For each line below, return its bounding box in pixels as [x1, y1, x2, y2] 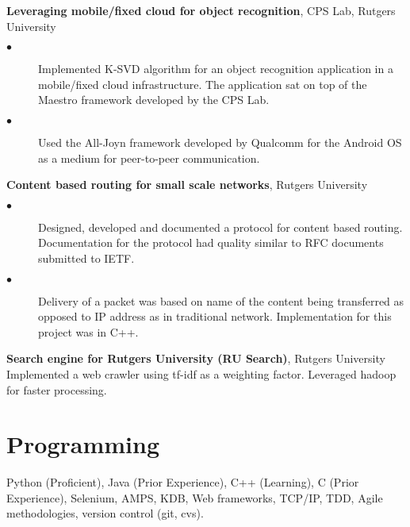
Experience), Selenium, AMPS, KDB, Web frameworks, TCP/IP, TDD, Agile [6, 489, 383, 506]
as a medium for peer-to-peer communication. [38, 149, 260, 166]
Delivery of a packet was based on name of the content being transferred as [38, 292, 404, 309]
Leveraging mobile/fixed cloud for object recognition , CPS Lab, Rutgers [6, 2, 396, 18]
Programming [6, 428, 159, 460]
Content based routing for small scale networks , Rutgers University [6, 176, 368, 193]
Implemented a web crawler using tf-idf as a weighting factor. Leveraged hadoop [6, 365, 397, 382]
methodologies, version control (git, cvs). [6, 505, 204, 521]
